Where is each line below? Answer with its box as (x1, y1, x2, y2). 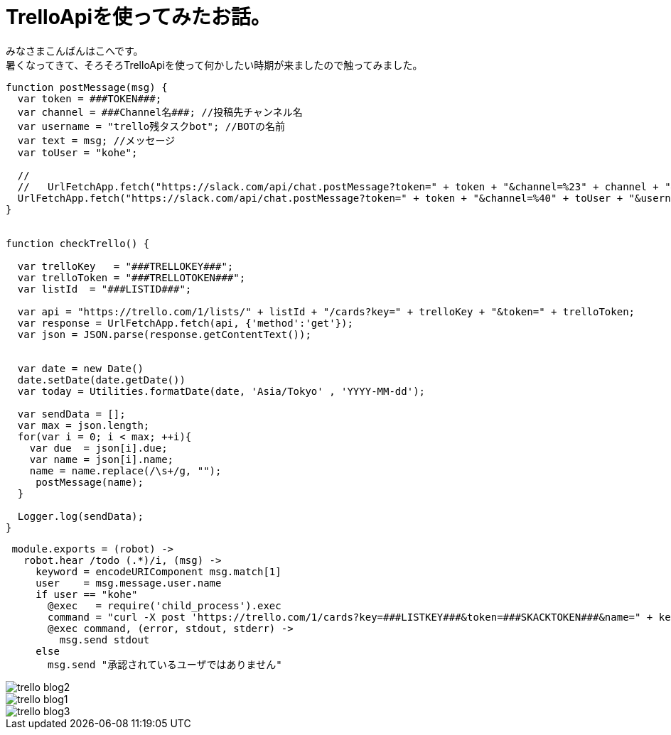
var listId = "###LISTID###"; (17, 283, 192, 295)
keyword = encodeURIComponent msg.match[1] (36, 565, 281, 577)
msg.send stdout (59, 633, 150, 646)
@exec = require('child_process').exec (48, 599, 281, 611)
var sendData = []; (17, 408, 126, 420)
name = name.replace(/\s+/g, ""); (29, 464, 222, 477)
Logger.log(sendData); (17, 510, 144, 522)
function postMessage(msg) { (6, 81, 168, 93)
